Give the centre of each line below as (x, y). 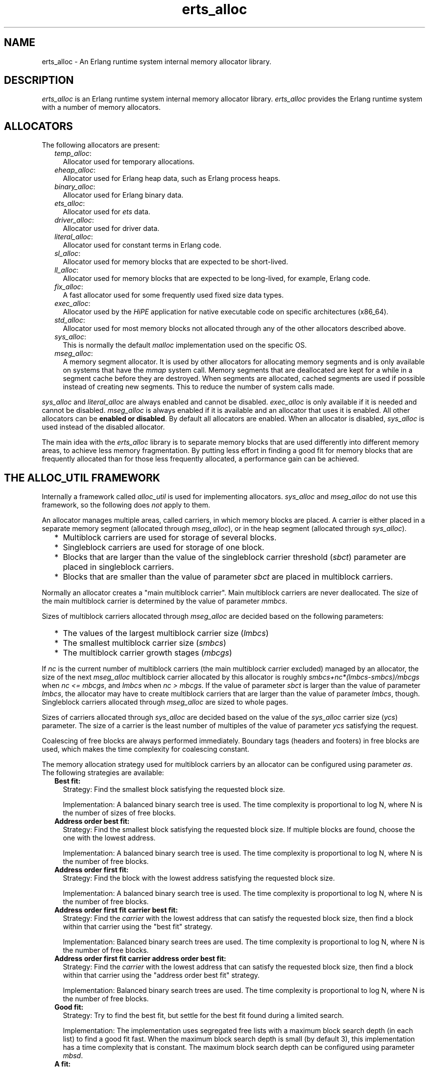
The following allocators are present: (101, 145)
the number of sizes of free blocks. (119, 813)
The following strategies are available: (103, 773)
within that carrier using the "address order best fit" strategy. (161, 975)
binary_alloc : (75, 187)
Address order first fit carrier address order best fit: (140, 959)
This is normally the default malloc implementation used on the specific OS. (185, 345)
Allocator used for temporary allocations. (129, 162)
